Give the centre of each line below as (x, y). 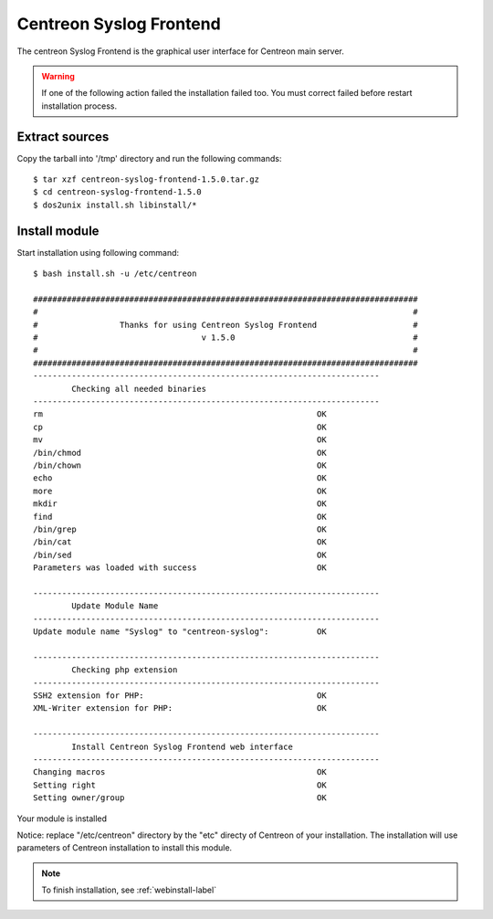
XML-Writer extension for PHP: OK (180, 708)
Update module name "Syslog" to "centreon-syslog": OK (180, 632)
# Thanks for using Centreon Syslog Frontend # (226, 325)
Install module (58, 231)
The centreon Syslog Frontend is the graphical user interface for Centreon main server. (180, 51)
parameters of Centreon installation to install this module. (125, 848)
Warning (58, 76)
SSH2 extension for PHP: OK (180, 695)
